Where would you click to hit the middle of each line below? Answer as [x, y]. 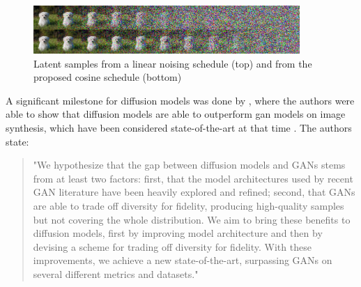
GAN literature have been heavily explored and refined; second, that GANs [194, 192]
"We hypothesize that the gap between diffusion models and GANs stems [189, 165]
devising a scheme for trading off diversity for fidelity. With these [172, 246]
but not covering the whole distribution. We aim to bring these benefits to [192, 219]
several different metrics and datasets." [116, 273]
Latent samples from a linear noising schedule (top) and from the [173, 63]
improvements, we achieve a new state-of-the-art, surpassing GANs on [183, 260]
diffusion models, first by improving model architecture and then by [178, 233]
